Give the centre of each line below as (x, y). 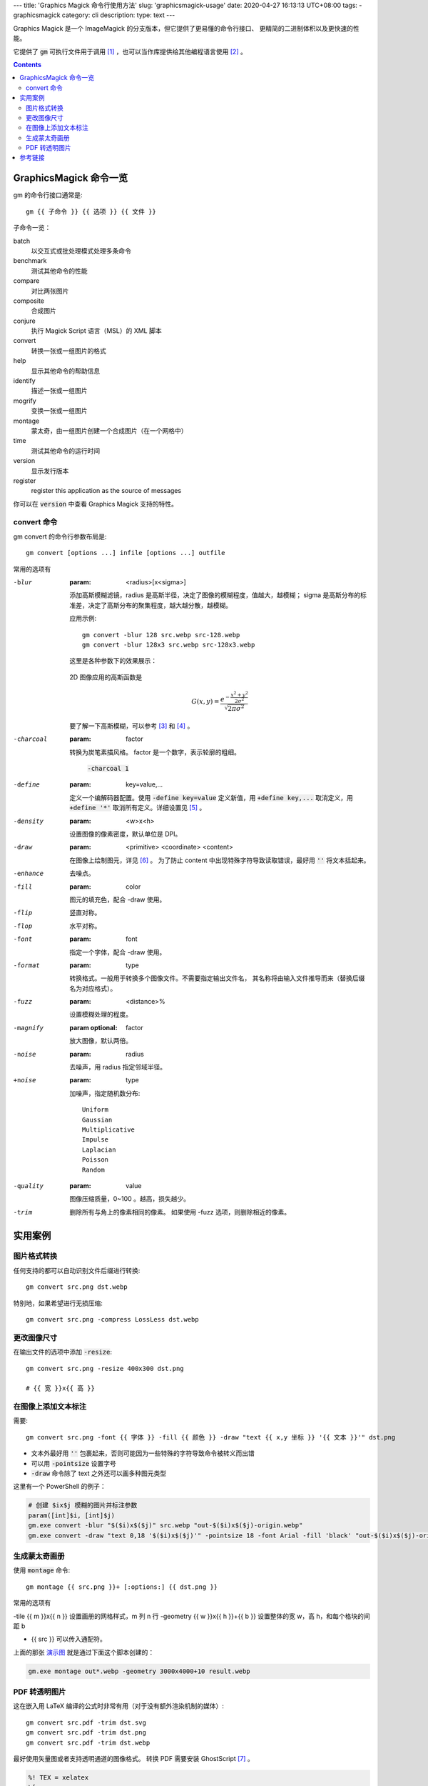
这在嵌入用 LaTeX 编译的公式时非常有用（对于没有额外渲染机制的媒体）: (118, 1706)
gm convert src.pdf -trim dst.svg (86, 1722)
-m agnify (29, 1028)
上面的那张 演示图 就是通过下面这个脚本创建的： (84, 1652)
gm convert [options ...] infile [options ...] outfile (126, 553)
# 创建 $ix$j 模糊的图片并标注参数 (83, 1505)
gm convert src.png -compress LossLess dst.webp (112, 1319)
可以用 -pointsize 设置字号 (74, 1463)
